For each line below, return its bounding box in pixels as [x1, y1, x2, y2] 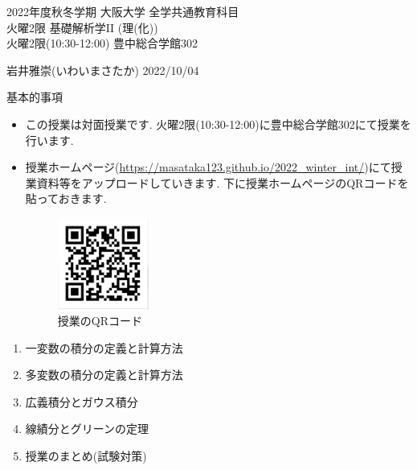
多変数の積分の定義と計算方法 [25, 366, 183, 383]
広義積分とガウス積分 [25, 393, 138, 410]
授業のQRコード [57, 311, 142, 328]
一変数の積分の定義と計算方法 [25, 339, 183, 356]
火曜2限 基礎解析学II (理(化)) [6, 19, 158, 35]
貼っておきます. [25, 190, 107, 207]
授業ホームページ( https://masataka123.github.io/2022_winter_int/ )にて [25, 159, 391, 175]
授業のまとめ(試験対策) [25, 447, 147, 464]
